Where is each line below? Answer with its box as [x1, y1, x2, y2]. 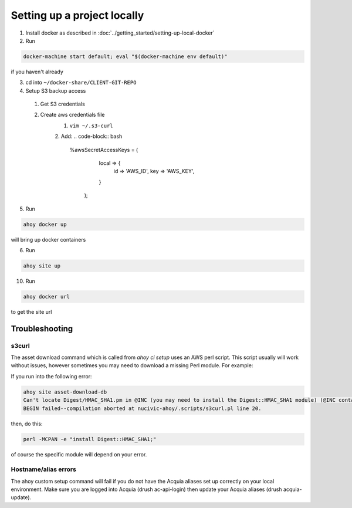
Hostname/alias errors [11, 465, 76, 473]
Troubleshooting [11, 323, 73, 334]
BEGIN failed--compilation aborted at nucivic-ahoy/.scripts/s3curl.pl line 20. [23, 405, 262, 412]
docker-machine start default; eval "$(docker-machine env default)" [23, 53, 228, 60]
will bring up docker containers [11, 236, 86, 243]
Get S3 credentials [40, 100, 85, 108]
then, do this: [11, 420, 43, 427]
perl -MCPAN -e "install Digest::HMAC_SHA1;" [23, 436, 157, 442]
